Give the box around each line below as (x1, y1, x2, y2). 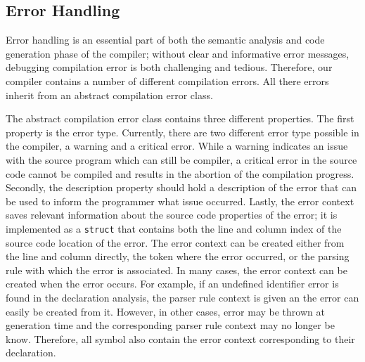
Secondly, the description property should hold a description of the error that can (6, 180, 357, 195)
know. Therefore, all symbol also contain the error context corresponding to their (6, 331, 355, 346)
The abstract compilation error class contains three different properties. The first (6, 111, 354, 126)
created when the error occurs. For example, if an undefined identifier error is (6, 276, 339, 291)
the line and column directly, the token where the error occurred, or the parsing (6, 249, 350, 264)
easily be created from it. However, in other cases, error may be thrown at (6, 304, 325, 318)
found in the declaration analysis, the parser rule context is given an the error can (6, 290, 359, 304)
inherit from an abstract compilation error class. (6, 87, 213, 102)
